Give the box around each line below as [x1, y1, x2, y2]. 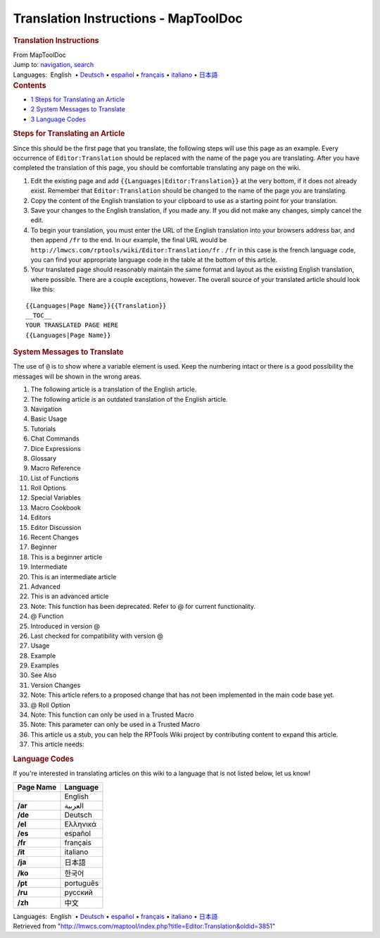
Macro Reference [30, 464, 81, 472]
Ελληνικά [64, 819, 97, 829]
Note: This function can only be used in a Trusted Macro [30, 710, 194, 719]
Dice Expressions [30, 444, 81, 452]
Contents [13, 80, 46, 90]
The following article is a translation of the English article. [30, 385, 197, 394]
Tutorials [30, 424, 56, 433]
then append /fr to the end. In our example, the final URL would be [30, 236, 227, 245]
